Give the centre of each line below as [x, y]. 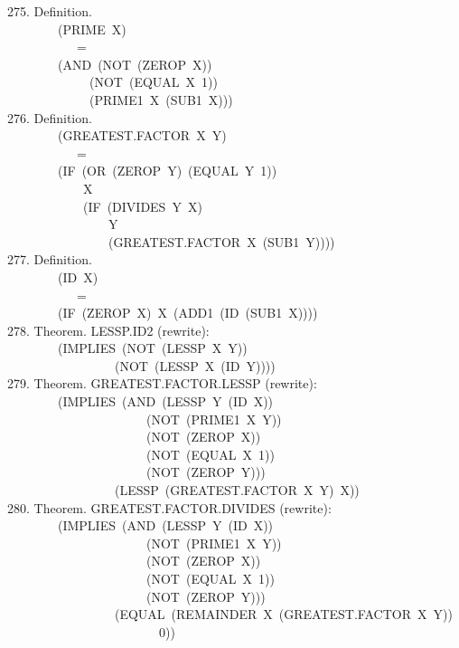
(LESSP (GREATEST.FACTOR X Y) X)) [237, 490]
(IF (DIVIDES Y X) [142, 206]
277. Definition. [50, 259]
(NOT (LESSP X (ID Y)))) [195, 365]
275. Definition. [50, 11]
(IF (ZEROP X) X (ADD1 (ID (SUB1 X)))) [187, 313]
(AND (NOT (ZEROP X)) [135, 64]
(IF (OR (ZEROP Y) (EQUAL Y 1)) [167, 171]
